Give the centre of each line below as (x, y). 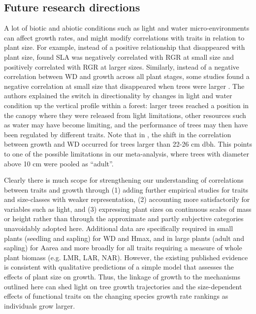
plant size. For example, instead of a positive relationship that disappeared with (125, 47)
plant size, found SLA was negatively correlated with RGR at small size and (119, 57)
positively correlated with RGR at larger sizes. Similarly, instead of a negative (122, 66)
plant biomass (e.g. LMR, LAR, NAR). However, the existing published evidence (126, 257)
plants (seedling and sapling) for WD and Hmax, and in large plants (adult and (124, 238)
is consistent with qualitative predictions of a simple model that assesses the (119, 267)
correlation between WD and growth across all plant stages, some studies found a (127, 76)
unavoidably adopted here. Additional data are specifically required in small (119, 228)
